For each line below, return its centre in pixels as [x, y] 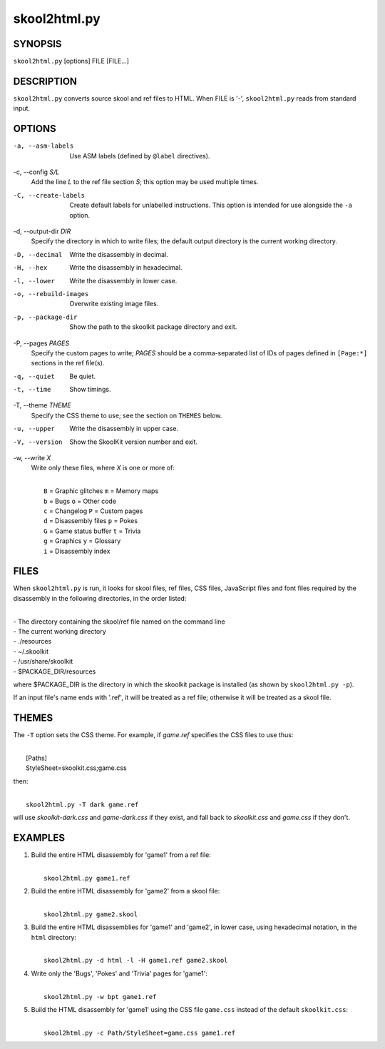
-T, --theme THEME [42, 405]
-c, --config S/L [36, 172]
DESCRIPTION [45, 81]
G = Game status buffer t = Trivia [92, 531]
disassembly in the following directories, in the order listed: [100, 598]
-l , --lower [34, 281]
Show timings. [90, 390]
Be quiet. [83, 376]
